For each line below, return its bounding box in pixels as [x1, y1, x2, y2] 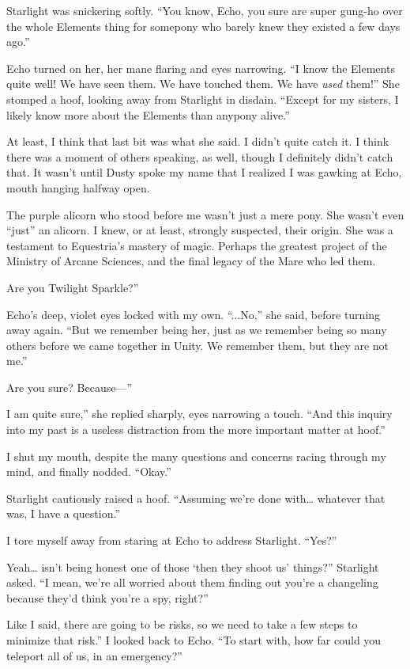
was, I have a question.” [6, 505, 121, 522]
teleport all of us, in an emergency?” [6, 647, 182, 663]
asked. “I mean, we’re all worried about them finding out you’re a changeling [6, 574, 378, 591]
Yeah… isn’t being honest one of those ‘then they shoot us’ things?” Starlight [6, 558, 379, 575]
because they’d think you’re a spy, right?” [6, 589, 209, 606]
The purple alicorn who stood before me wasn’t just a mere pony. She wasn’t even [6, 206, 404, 222]
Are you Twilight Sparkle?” [6, 279, 139, 295]
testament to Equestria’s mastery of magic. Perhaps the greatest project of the [6, 237, 387, 253]
